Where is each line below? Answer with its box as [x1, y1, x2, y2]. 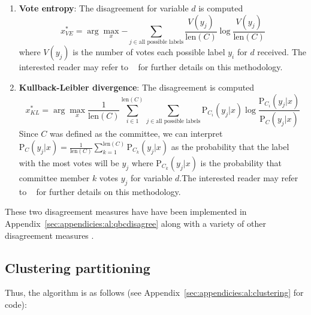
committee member [19, 172, 90, 184]
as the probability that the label [171, 140, 289, 153]
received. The [257, 46, 307, 58]
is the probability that [200, 157, 282, 169]
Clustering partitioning [5, 258, 150, 277]
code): [5, 298, 27, 310]
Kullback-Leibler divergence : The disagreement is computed [19, 80, 255, 93]
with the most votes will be [19, 157, 119, 169]
